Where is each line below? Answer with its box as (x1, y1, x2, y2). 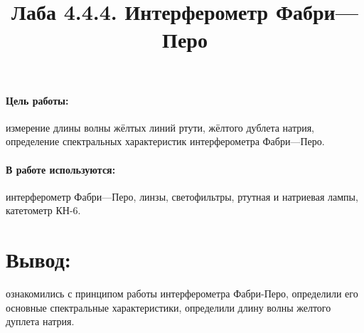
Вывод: (6, 245, 71, 274)
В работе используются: (6, 162, 116, 176)
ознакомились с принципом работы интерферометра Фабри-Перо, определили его (6, 286, 358, 301)
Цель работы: (6, 92, 69, 107)
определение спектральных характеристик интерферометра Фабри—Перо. (6, 134, 325, 149)
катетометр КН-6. (6, 203, 81, 218)
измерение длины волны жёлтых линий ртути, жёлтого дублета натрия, (6, 120, 314, 134)
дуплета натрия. (6, 314, 75, 329)
